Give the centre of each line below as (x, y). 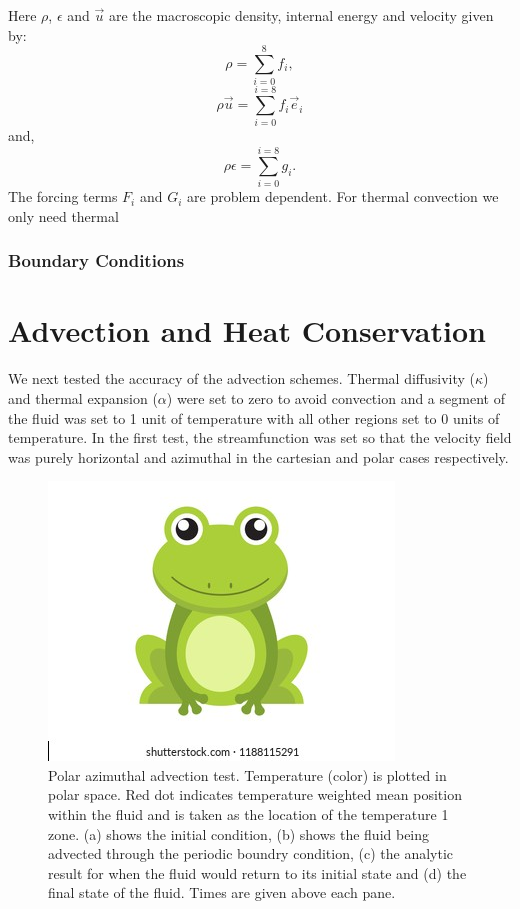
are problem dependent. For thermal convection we (343, 196)
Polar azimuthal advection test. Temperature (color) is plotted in (247, 774)
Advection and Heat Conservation (247, 330)
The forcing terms (63, 196)
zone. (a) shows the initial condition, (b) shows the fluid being (239, 833)
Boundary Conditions (96, 260)
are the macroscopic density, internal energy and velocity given (301, 15)
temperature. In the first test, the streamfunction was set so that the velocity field (260, 437)
